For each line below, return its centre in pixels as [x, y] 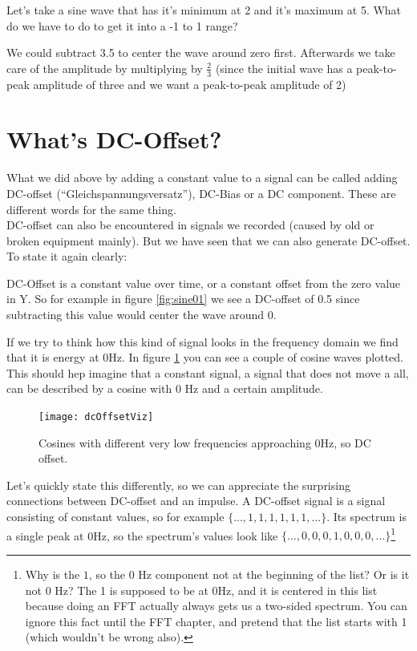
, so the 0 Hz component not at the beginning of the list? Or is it [249, 574]
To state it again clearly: [67, 256]
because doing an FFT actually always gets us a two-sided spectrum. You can [216, 606]
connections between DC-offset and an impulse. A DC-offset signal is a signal [196, 501]
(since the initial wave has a [284, 68]
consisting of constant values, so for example [115, 517]
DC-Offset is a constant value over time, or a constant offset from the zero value [204, 283]
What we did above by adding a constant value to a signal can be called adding [202, 178]
